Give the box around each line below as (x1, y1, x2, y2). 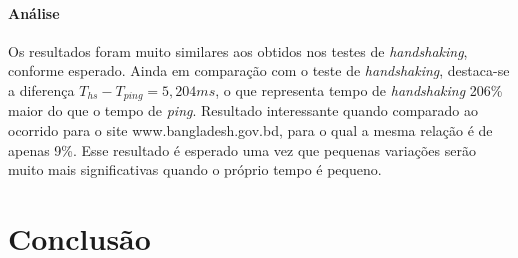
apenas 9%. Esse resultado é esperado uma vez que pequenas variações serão (8, 139, 476, 160)
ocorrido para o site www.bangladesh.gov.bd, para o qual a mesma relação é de (8, 120, 493, 141)
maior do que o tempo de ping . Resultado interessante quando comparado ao (8, 100, 479, 121)
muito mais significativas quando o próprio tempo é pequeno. (8, 159, 382, 180)
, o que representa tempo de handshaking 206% (215, 79, 503, 100)
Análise (8, 2, 60, 23)
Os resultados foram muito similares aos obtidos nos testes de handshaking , (8, 40, 468, 61)
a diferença (8, 79, 75, 100)
